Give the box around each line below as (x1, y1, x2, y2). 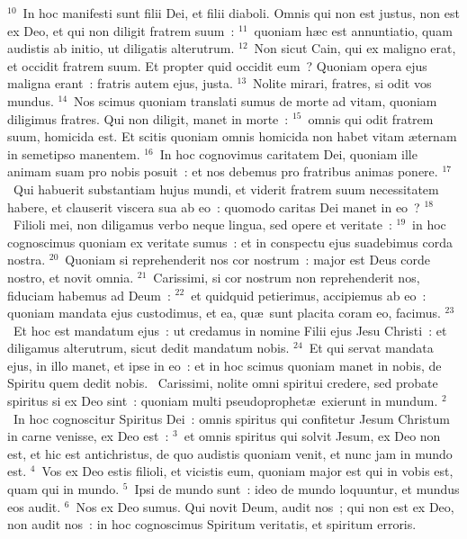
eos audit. (7, 497, 61, 516)
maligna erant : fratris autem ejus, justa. (7, 74, 233, 93)
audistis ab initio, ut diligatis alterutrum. (7, 39, 235, 58)
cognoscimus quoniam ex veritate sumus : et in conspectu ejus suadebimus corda (7, 232, 453, 251)
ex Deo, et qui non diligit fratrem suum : (7, 21, 235, 40)
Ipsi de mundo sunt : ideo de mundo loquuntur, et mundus (134, 480, 460, 499)
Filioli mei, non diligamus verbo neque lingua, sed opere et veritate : (13, 215, 392, 234)
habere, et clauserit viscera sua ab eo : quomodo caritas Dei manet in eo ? (7, 197, 420, 216)
